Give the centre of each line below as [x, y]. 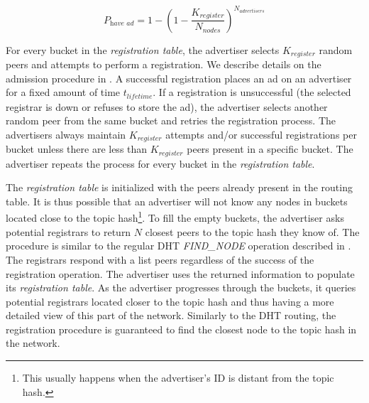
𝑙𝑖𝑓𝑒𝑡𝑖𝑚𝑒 [139, 96]
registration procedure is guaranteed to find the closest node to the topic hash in [181, 329]
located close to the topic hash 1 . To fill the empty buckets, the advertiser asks [175, 217]
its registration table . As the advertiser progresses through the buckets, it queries [181, 288]
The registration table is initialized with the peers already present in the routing [179, 187]
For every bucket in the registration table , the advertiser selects [143, 49]
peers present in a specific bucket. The [270, 149]
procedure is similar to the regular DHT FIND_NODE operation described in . [178, 246]
